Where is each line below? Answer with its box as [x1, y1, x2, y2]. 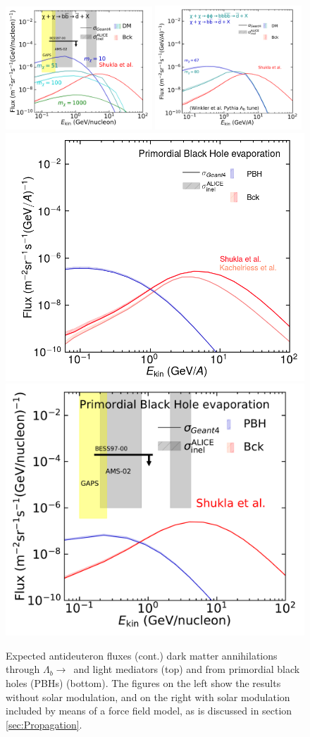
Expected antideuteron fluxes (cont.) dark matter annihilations [6, 648, 278, 662]
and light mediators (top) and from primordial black [73, 662, 300, 676]
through [6, 662, 40, 676]
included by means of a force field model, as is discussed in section [6, 703, 292, 718]
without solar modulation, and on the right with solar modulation [6, 689, 290, 704]
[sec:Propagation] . [6, 717, 82, 731]
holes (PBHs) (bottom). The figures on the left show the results [6, 676, 281, 690]
